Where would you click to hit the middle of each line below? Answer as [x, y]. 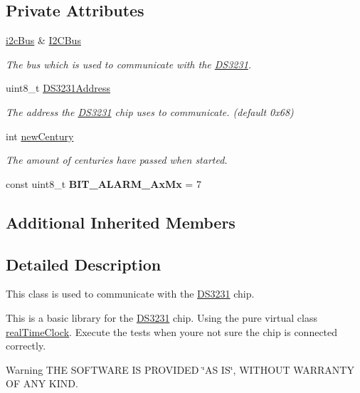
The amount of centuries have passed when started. [117, 160]
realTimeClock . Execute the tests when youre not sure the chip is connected [172, 331]
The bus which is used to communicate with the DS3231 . [129, 64]
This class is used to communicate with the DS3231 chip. [130, 294]
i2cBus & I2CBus [43, 40]
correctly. [26, 346]
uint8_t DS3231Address [58, 88]
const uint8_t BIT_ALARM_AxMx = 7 [104, 183]
